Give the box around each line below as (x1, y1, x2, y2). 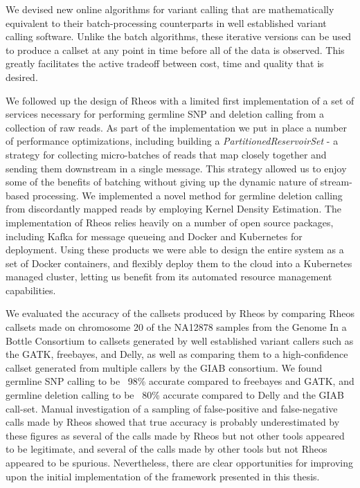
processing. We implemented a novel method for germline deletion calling (32, 188, 343, 202)
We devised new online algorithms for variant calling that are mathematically (6, 2, 334, 16)
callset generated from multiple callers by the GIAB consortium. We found (6, 360, 323, 374)
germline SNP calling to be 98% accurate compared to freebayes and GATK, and (6, 374, 354, 388)
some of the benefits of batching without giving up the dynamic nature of (6, 174, 318, 189)
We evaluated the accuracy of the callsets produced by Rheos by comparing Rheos (6, 306, 354, 320)
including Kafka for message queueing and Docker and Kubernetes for (6, 228, 303, 243)
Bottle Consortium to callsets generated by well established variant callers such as (6, 333, 354, 347)
